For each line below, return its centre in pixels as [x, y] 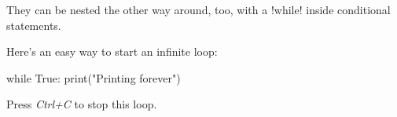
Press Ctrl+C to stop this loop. [82, 104]
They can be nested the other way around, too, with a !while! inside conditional [198, 9]
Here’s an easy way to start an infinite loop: [112, 51]
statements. [34, 25]
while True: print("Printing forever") [94, 77]
